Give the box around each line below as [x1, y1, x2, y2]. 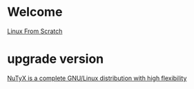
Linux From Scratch [7, 27, 63, 35]
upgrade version [7, 51, 104, 67]
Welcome [7, 4, 63, 20]
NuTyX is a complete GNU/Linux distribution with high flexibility [7, 74, 187, 82]
